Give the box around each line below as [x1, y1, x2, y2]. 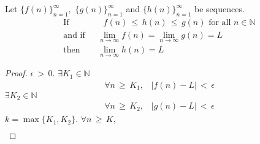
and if [63, 31, 85, 40]
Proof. [5, 67, 28, 79]
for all [208, 18, 231, 27]
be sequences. [194, 2, 245, 15]
